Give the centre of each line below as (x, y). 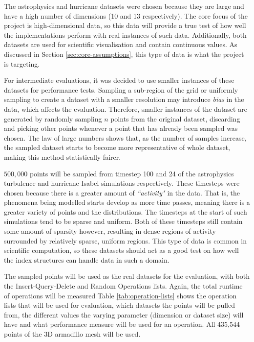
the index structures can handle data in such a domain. (87, 259)
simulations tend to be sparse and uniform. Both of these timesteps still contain (123, 221)
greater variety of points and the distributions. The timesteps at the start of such (126, 211)
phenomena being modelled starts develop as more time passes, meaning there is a (127, 202)
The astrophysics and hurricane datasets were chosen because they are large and (124, 6)
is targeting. (22, 63)
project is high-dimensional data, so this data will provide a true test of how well (125, 25)
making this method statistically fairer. (63, 157)
